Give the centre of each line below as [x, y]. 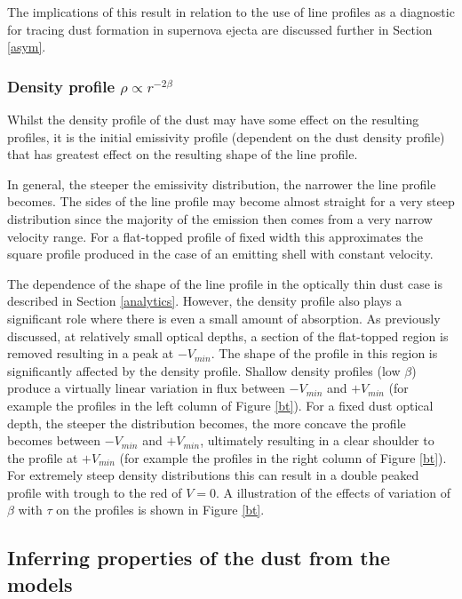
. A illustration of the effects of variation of [333, 492]
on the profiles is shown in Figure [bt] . [160, 510]
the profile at [43, 457]
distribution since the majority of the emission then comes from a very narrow [220, 218]
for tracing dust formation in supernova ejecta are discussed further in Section [220, 29]
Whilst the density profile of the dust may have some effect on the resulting [213, 119]
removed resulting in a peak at [91, 353]
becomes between [54, 440]
